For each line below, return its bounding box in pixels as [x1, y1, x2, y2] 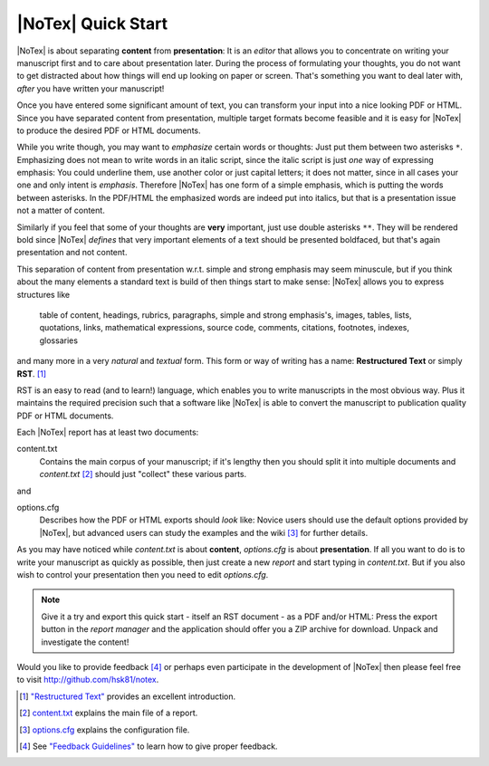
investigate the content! [41, 637, 129, 647]
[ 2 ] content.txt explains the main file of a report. [19, 707, 198, 719]
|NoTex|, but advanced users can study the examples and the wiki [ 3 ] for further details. [39, 527, 369, 538]
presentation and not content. [16, 247, 128, 258]
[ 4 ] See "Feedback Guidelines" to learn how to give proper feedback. [19, 741, 278, 752]
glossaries [39, 335, 79, 346]
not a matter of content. [16, 205, 106, 216]
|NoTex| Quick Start [16, 14, 168, 34]
